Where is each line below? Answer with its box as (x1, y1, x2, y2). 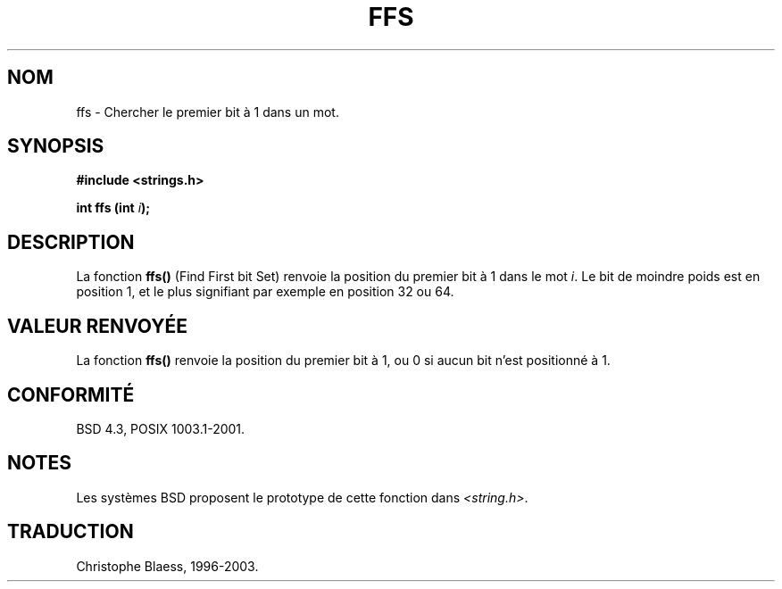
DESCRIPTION (7, 230, 135, 253)
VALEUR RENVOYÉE (7, 314, 187, 337)
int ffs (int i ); (76, 200, 151, 216)
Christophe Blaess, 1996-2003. (76, 558, 259, 574)
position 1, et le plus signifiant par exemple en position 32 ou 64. (76, 284, 454, 300)
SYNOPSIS (7, 135, 104, 158)
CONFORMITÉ (7, 383, 135, 406)
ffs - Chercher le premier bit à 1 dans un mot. (76, 104, 339, 120)
